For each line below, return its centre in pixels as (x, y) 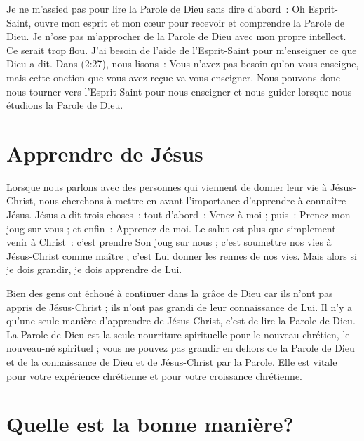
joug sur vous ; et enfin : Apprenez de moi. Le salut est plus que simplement (171, 228)
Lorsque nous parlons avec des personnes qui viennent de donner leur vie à (167, 186)
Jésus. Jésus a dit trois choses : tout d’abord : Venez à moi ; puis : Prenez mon (178, 215)
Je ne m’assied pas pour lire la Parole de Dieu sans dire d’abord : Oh (156, 8)
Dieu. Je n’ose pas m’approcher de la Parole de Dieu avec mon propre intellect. (176, 36)
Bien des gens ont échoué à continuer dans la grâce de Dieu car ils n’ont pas (170, 293)
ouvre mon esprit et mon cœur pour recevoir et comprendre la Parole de (190, 22)
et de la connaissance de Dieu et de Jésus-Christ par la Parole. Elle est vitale (172, 362)
